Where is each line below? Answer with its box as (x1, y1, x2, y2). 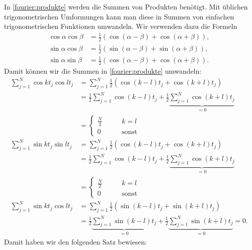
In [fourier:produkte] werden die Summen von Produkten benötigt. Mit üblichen (4, 1, 248, 11)
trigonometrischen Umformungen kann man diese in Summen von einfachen (4, 11, 234, 21)
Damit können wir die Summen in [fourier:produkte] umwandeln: (4, 65, 202, 76)
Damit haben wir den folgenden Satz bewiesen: (4, 236, 147, 247)
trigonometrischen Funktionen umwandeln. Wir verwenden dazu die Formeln (4, 21, 237, 31)
